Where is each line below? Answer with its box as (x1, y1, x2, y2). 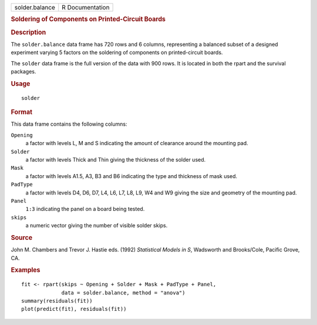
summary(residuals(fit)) (21, 297, 93, 304)
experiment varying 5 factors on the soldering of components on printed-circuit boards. (11, 49, 223, 56)
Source (11, 233, 33, 242)
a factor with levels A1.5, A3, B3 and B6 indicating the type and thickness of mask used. (25, 172, 238, 179)
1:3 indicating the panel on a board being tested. (25, 206, 145, 213)
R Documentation (62, 4, 110, 11)
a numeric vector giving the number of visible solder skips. (25, 222, 168, 229)
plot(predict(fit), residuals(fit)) (21, 306, 127, 313)
